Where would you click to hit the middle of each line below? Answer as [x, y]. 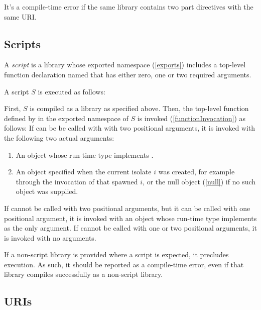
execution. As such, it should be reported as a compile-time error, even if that [124, 264]
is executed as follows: [72, 91]
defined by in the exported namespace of [66, 118]
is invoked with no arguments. [50, 237]
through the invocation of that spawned [77, 181]
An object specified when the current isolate [84, 172]
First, [13, 108]
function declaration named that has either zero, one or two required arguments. [128, 74]
